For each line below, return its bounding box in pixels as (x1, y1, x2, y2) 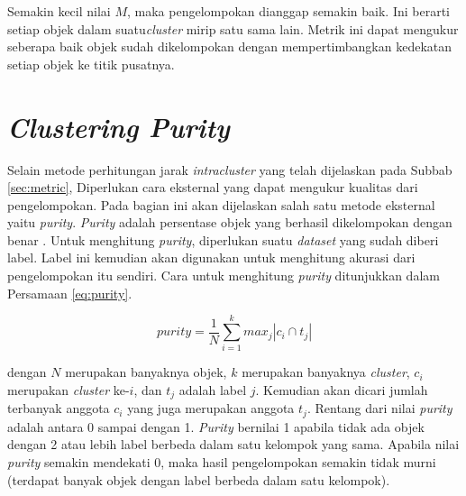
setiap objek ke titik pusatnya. (7, 54, 175, 73)
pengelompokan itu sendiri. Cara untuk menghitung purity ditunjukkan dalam (7, 266, 440, 285)
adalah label (178, 380, 247, 399)
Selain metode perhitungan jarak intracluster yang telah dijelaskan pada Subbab (7, 160, 452, 179)
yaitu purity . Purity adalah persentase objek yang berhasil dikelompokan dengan (7, 213, 452, 232)
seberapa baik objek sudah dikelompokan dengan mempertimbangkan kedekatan (7, 37, 452, 56)
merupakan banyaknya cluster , (242, 363, 410, 381)
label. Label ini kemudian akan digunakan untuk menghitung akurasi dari (7, 248, 416, 267)
